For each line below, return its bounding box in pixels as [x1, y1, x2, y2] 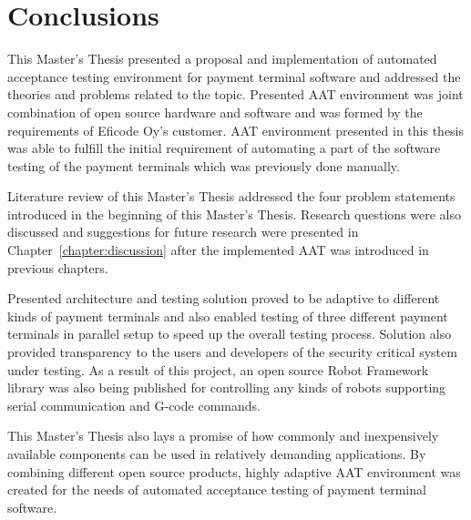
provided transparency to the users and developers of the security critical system [7, 342, 457, 362]
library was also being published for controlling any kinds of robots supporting [7, 378, 446, 397]
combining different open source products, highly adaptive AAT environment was [7, 462, 461, 481]
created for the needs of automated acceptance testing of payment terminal [7, 480, 426, 499]
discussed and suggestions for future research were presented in [7, 222, 359, 241]
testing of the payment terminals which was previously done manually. [7, 156, 400, 175]
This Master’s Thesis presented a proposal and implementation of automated [7, 49, 437, 68]
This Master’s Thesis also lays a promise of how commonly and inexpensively [7, 426, 439, 445]
